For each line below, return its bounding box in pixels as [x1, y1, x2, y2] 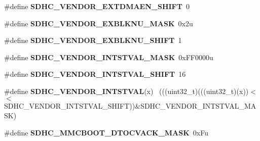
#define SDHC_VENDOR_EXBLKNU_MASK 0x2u [4, 18, 193, 28]
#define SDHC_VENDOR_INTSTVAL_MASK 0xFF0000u [4, 52, 213, 62]
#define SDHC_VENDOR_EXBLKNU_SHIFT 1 [4, 35, 182, 45]
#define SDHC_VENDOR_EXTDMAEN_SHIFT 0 [4, 1, 190, 11]
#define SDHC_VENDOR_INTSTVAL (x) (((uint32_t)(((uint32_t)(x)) [4, 85, 249, 96]
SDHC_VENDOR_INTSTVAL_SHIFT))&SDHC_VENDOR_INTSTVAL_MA [4, 100, 256, 111]
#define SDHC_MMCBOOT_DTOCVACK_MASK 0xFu [4, 127, 208, 137]
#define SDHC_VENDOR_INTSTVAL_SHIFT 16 [4, 69, 186, 79]
